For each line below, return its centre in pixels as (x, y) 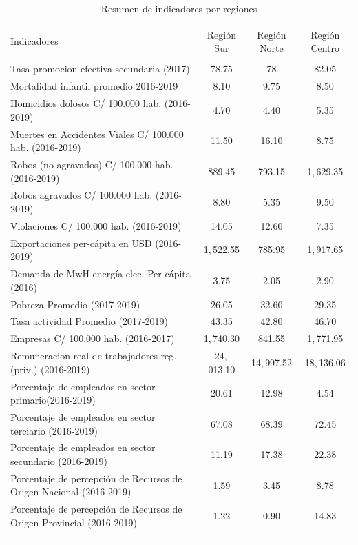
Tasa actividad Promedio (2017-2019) (89, 321)
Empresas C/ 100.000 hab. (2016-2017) (93, 338)
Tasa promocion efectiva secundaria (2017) (100, 69)
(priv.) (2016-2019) (50, 369)
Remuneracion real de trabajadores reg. (94, 356)
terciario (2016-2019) (54, 430)
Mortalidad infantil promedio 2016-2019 (94, 86)
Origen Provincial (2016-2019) (74, 522)
